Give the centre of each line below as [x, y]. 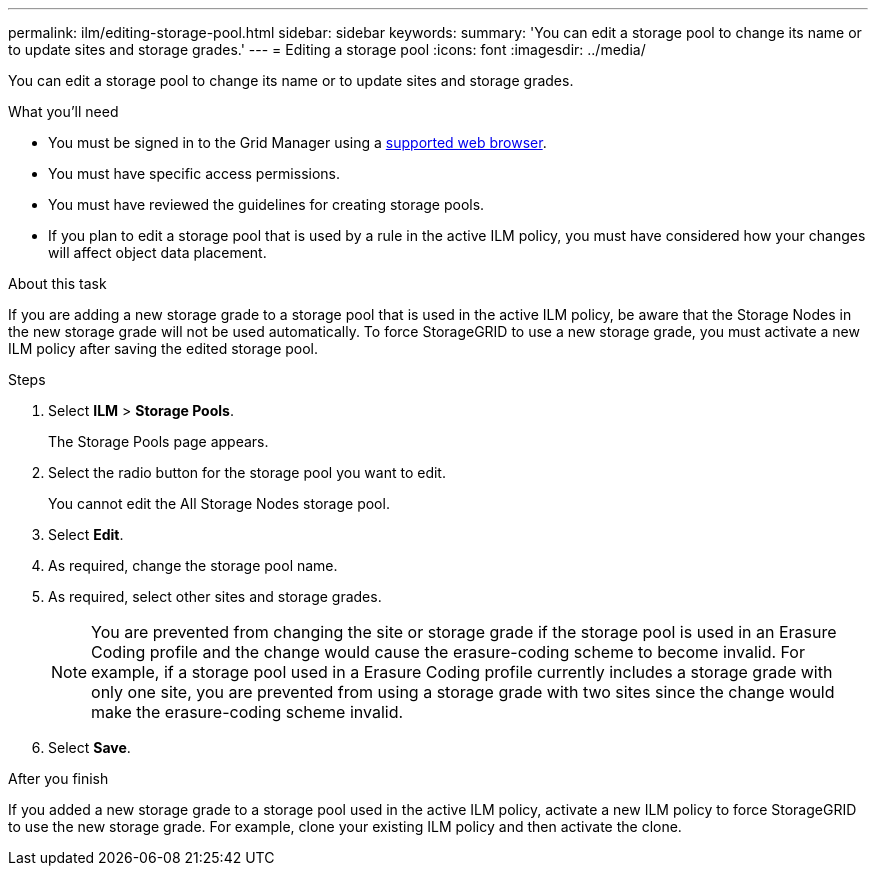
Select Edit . [86, 534]
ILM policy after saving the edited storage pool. [163, 348]
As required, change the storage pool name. [193, 565]
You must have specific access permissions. [194, 173]
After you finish [58, 778]
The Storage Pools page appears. [158, 441]
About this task [57, 283]
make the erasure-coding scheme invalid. [247, 712]
